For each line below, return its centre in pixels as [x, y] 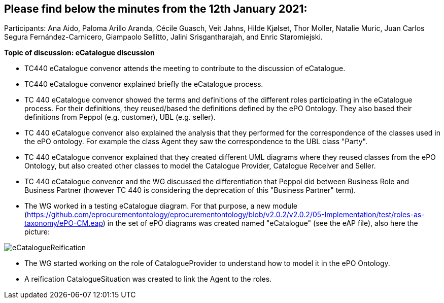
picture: [37, 232]
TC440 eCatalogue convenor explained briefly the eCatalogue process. [144, 84]
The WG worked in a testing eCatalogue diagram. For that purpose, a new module [161, 206]
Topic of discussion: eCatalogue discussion [79, 53]
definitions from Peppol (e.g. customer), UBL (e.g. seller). [120, 117]
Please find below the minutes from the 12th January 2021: [156, 9]
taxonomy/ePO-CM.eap [64, 223]
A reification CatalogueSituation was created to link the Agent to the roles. [148, 279]
